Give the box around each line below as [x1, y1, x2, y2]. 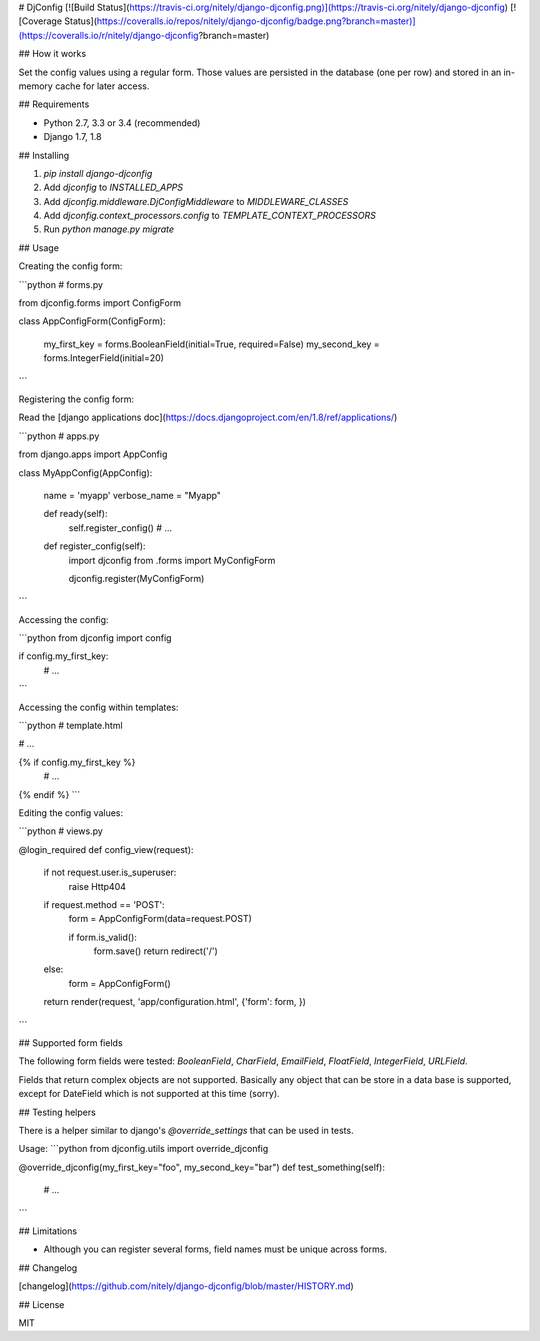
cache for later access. [55, 80, 150, 92]
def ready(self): [43, 508, 108, 520]
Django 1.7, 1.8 [43, 131, 102, 143]
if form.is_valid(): [68, 931, 137, 943]
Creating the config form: [18, 260, 123, 272]
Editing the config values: [18, 806, 124, 819]
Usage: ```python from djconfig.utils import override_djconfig [18, 1143, 269, 1155]
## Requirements [18, 98, 90, 110]
